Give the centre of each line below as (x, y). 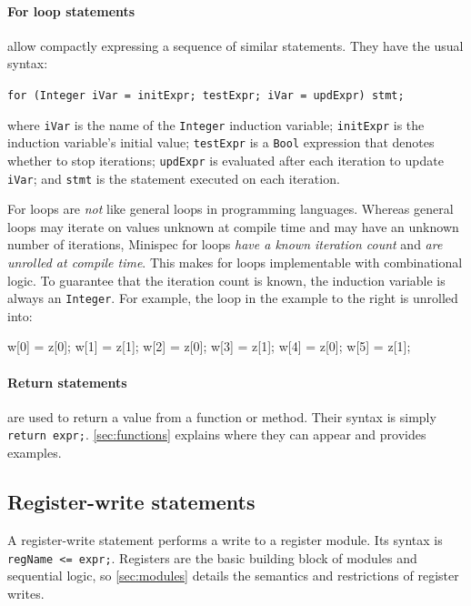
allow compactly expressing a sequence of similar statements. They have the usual (235, 45)
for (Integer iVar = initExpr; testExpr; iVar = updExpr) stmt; (206, 95)
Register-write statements (131, 502)
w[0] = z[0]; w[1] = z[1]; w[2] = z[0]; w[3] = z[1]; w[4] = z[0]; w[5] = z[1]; (209, 346)
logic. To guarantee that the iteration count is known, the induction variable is (226, 280)
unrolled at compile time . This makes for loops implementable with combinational (235, 263)
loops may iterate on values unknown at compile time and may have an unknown (233, 226)
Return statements (67, 382)
